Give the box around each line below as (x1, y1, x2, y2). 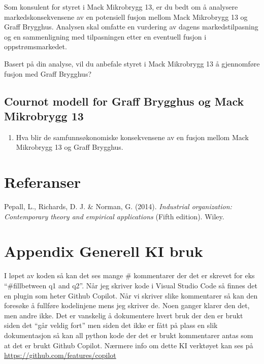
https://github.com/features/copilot (4, 350, 116, 360)
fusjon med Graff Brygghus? (4, 68, 92, 79)
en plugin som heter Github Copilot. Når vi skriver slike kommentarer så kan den (4, 290, 258, 301)
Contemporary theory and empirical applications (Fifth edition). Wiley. (4, 211, 224, 221)
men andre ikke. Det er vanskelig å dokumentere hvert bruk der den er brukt (4, 310, 243, 320)
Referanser (4, 172, 81, 192)
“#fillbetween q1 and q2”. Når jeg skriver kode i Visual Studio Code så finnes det (4, 280, 257, 290)
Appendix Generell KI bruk (4, 241, 203, 261)
